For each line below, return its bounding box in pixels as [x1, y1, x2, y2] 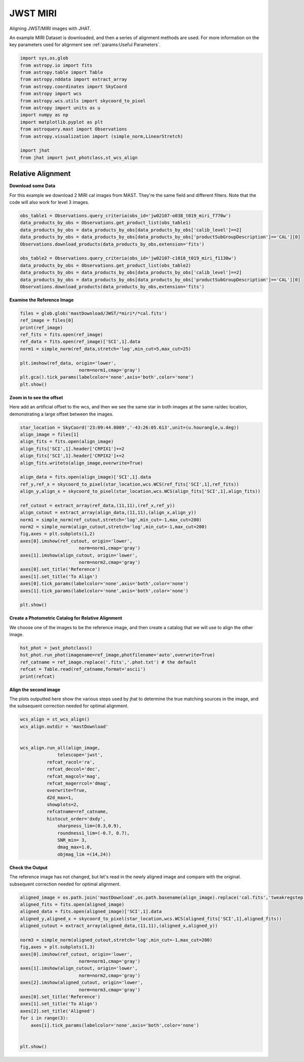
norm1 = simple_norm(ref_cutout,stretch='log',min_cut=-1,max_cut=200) [20, 517, 202, 523]
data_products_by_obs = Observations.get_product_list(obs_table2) [20, 262, 192, 268]
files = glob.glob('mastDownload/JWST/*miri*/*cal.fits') [20, 310, 167, 316]
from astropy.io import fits [20, 62, 93, 68]
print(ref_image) [20, 325, 63, 330]
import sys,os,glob [20, 55, 68, 61]
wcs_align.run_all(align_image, [20, 745, 101, 750]
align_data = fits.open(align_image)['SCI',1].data [20, 474, 151, 480]
